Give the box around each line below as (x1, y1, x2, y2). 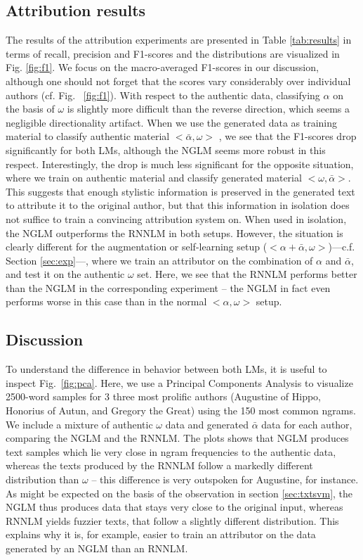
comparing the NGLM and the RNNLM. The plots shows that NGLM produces (6, 431, 349, 445)
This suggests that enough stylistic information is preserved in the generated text (6, 184, 355, 198)
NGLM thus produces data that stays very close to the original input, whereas (6, 499, 343, 514)
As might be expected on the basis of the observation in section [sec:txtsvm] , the (6, 485, 353, 500)
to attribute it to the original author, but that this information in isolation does (6, 198, 350, 212)
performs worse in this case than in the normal (6, 294, 207, 309)
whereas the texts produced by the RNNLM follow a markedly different (6, 458, 313, 473)
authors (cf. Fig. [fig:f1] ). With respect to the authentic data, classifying (6, 87, 320, 102)
